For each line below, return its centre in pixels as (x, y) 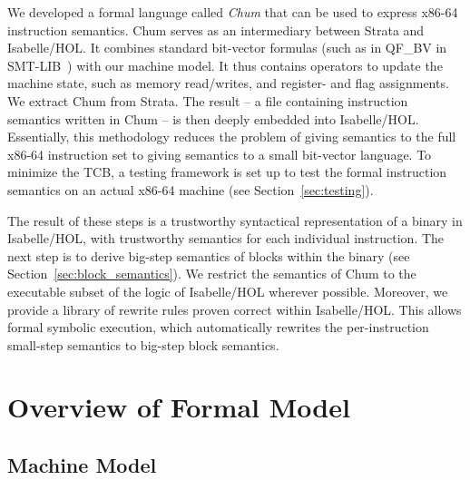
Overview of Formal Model (179, 407)
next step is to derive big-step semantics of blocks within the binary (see (209, 255)
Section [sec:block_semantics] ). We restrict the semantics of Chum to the (212, 274)
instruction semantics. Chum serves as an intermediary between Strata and (216, 29)
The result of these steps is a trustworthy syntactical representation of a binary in (235, 220)
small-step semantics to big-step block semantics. (143, 344)
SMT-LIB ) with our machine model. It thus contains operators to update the (225, 65)
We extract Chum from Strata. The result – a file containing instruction (208, 100)
